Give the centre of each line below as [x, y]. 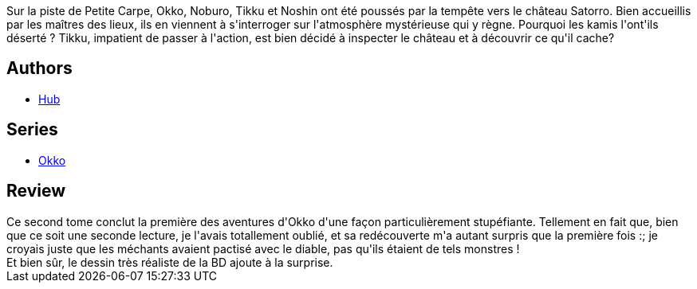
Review [36, 191]
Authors [39, 68]
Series [32, 130]
